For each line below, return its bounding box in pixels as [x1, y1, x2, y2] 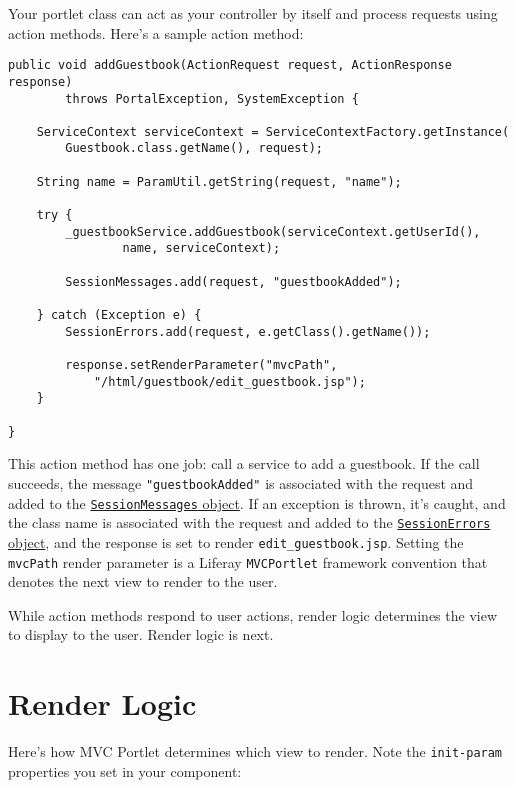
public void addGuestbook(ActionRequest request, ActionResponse [8, 58, 452, 73]
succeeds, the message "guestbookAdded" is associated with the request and [8, 472, 474, 493]
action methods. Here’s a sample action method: [8, 22, 304, 43]
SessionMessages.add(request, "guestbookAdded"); [65, 274, 402, 289]
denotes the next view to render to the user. [8, 571, 278, 592]
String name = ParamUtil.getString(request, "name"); [36, 174, 402, 189]
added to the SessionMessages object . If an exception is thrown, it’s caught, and [8, 492, 506, 513]
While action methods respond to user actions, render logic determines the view [8, 604, 498, 625]
